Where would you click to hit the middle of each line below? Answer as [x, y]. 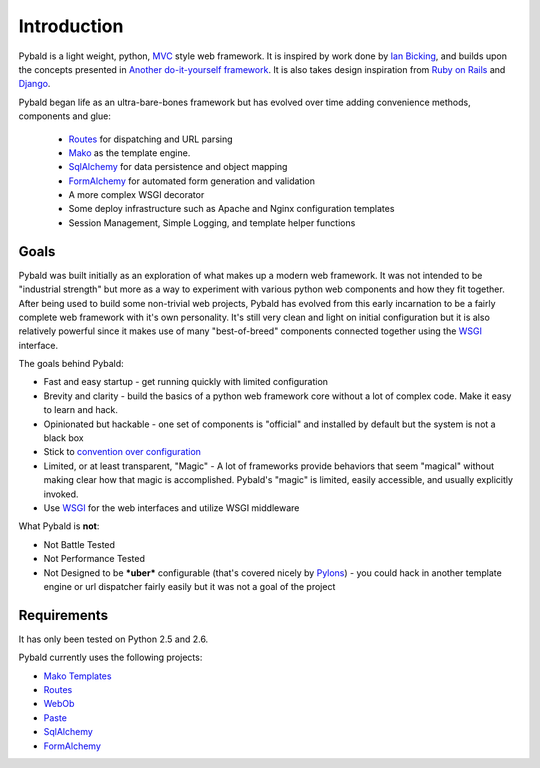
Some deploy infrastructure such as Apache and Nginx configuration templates [231, 209]
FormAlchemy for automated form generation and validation [191, 181]
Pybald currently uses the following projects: [110, 657]
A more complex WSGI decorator [136, 195]
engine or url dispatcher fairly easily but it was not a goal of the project [189, 586]
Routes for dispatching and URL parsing [151, 139]
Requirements [63, 615]
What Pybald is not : [59, 526]
